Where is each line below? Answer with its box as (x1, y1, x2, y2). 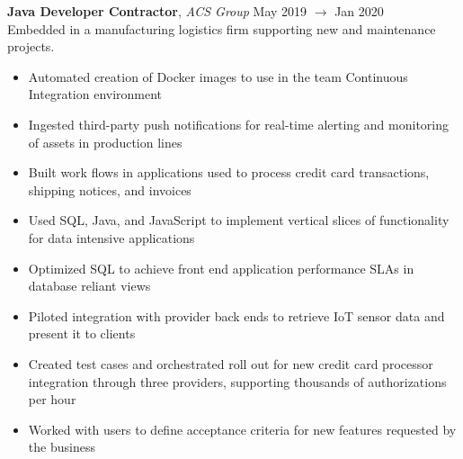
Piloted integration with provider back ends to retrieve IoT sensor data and (28, 306, 445, 325)
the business (28, 437, 95, 456)
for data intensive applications (28, 228, 195, 247)
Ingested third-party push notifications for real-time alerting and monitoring (28, 114, 449, 133)
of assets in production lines (28, 132, 183, 151)
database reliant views (28, 276, 151, 295)
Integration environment (28, 85, 163, 103)
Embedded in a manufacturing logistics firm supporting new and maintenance (7, 19, 436, 38)
